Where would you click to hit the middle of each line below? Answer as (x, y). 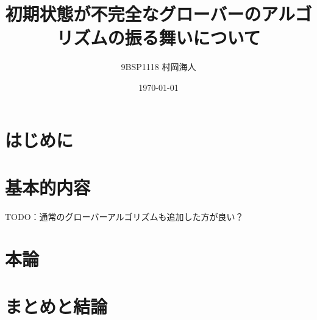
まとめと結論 (56, 306)
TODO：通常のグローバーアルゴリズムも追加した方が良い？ (124, 216)
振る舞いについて (193, 37)
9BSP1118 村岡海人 (158, 67)
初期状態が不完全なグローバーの (133, 14)
